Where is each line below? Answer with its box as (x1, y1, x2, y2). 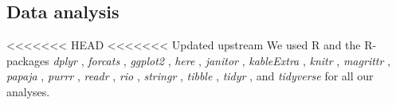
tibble (186, 68, 213, 84)
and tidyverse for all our (256, 68, 374, 84)
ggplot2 (130, 52, 164, 68)
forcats (88, 52, 120, 68)
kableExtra (249, 52, 300, 68)
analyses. (6, 83, 50, 99)
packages (6, 52, 49, 68)
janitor (205, 52, 238, 68)
